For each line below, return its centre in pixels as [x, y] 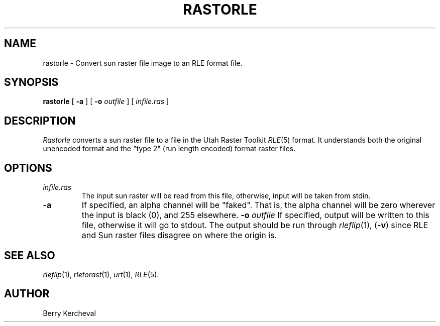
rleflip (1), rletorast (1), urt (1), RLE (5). [101, 274]
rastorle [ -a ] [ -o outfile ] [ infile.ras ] [106, 101]
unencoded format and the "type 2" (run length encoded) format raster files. [169, 149]
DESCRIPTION [40, 121]
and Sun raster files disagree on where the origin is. [179, 235]
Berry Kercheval [69, 313]
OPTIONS [28, 168]
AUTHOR [27, 294]
